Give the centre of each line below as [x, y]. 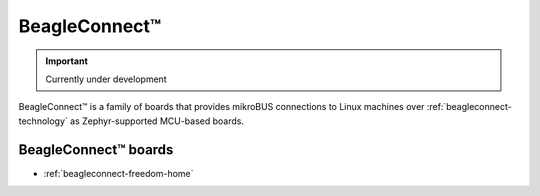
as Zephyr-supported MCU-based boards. [157, 121]
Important [67, 61]
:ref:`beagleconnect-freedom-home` [118, 173]
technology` [43, 121]
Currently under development [106, 79]
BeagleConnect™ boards [96, 149]
